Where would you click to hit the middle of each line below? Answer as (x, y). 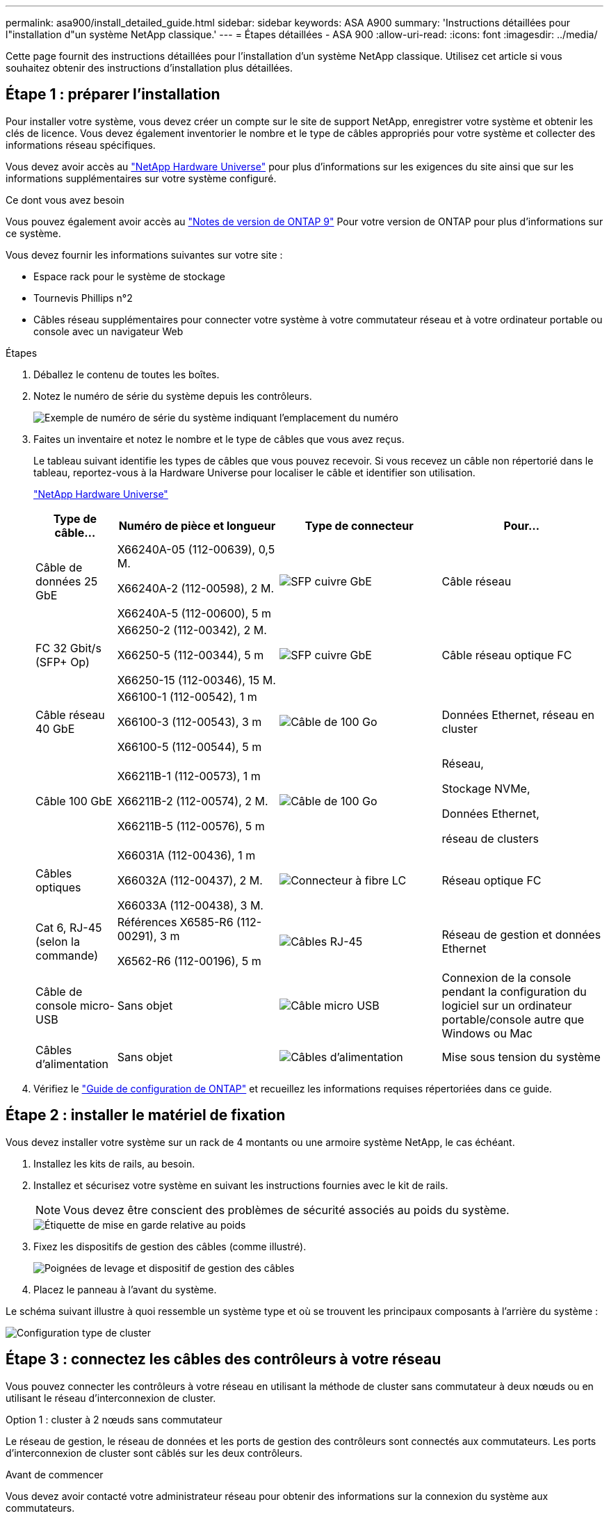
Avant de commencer (55, 1474)
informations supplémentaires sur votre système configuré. (141, 178)
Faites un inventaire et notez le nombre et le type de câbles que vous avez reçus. (219, 439)
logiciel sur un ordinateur (507, 1005)
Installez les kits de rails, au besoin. (114, 1163)
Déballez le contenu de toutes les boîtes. (127, 374)
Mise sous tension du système (521, 1057)
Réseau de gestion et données (521, 934)
